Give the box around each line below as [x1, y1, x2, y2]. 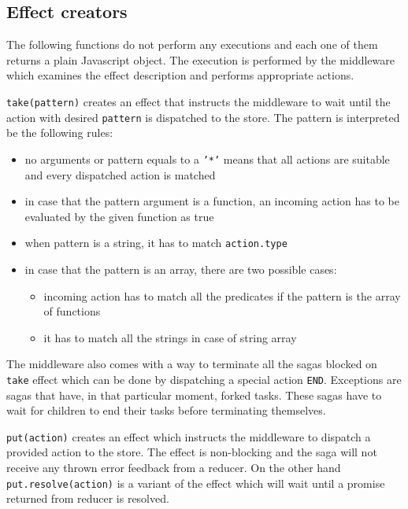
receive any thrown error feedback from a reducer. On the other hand [6, 459, 341, 476]
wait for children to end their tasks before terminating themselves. [6, 402, 326, 419]
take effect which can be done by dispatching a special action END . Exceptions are [6, 371, 402, 387]
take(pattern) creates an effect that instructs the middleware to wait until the [6, 93, 391, 109]
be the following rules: [6, 124, 113, 141]
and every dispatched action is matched [24, 166, 216, 183]
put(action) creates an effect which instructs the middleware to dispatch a [6, 428, 371, 444]
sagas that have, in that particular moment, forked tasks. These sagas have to [6, 386, 382, 403]
